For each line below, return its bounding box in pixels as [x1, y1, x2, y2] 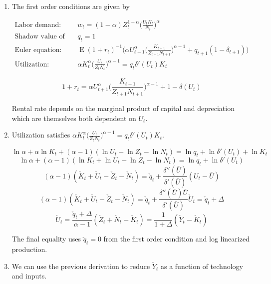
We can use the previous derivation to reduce [11, 260, 150, 271]
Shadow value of [14, 33, 65, 40]
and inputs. [11, 270, 47, 281]
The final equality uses [11, 233, 81, 244]
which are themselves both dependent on [11, 112, 136, 123]
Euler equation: [14, 46, 62, 53]
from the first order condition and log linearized [103, 233, 250, 244]
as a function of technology [160, 260, 243, 271]
